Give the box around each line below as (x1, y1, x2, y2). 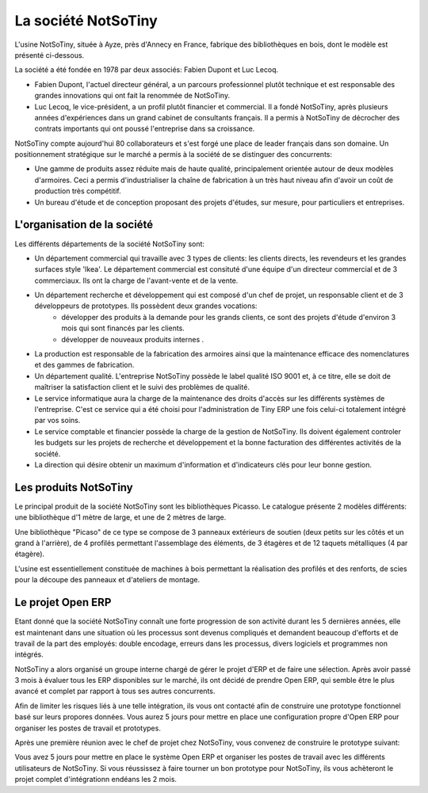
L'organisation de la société (14, 218, 154, 231)
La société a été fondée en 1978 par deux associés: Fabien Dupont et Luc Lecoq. (14, 65, 279, 74)
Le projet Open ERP (14, 596, 112, 609)
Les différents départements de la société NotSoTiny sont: (14, 238, 205, 249)
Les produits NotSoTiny (14, 480, 134, 494)
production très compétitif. (34, 186, 122, 196)
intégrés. (14, 650, 44, 659)
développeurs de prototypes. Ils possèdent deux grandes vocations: (34, 301, 258, 311)
